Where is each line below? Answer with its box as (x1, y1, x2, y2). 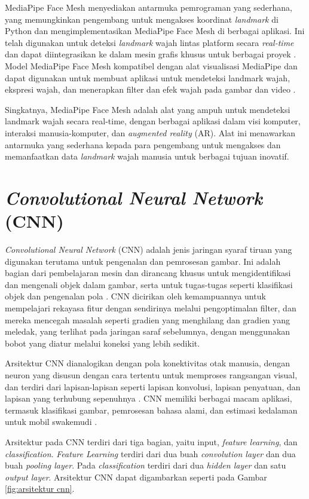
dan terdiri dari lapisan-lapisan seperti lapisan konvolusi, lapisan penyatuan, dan (5, 380, 301, 393)
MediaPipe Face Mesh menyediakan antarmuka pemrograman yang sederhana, (5, 1, 292, 13)
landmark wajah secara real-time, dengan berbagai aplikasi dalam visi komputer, (5, 115, 301, 127)
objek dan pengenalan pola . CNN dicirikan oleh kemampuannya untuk (5, 290, 266, 302)
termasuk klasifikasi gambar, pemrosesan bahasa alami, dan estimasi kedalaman (5, 403, 298, 416)
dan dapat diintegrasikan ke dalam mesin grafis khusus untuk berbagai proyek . (5, 48, 296, 60)
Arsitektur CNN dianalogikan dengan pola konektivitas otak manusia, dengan (5, 357, 290, 369)
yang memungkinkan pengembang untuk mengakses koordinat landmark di (5, 13, 279, 25)
